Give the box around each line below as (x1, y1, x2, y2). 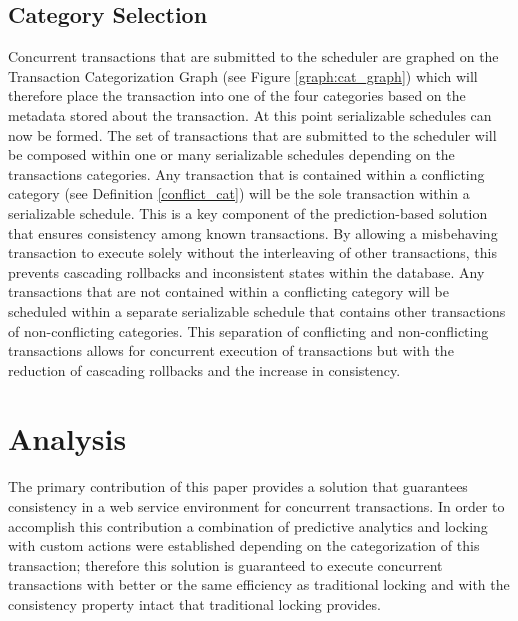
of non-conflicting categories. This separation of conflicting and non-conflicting (8, 320, 489, 341)
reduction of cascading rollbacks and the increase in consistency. (8, 359, 401, 380)
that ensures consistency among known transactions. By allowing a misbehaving (8, 222, 498, 243)
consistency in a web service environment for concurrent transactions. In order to (8, 496, 505, 517)
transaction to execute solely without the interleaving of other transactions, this (8, 242, 497, 263)
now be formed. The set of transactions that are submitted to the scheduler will (8, 124, 497, 145)
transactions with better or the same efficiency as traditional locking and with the (8, 574, 510, 595)
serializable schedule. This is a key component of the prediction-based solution (8, 202, 488, 223)
